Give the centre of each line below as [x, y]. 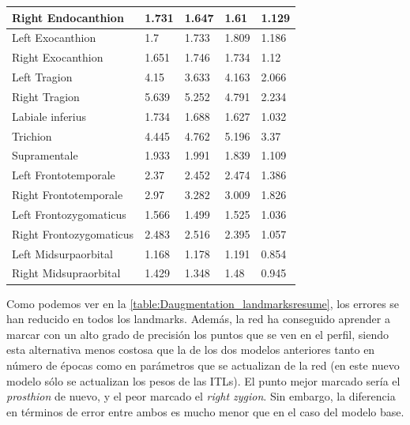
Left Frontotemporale [64, 175]
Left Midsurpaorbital [62, 253]
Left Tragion [42, 77]
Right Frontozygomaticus [73, 233]
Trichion [32, 135]
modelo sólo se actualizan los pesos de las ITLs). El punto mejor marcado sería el [203, 380]
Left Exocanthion [54, 38]
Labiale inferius [49, 116]
